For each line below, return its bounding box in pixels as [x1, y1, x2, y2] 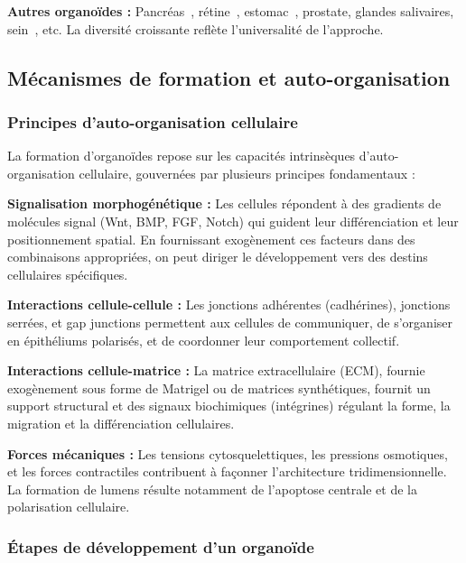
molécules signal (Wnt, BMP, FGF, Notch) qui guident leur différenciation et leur [7, 211, 459, 230]
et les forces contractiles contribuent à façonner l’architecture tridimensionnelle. [7, 462, 447, 481]
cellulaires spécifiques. [7, 264, 128, 283]
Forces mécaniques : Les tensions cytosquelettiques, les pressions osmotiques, [7, 444, 448, 463]
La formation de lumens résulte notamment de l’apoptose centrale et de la [7, 479, 417, 498]
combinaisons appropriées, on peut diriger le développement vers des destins [7, 247, 428, 266]
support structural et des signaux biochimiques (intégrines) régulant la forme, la [7, 396, 451, 415]
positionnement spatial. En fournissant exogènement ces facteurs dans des [7, 229, 415, 248]
